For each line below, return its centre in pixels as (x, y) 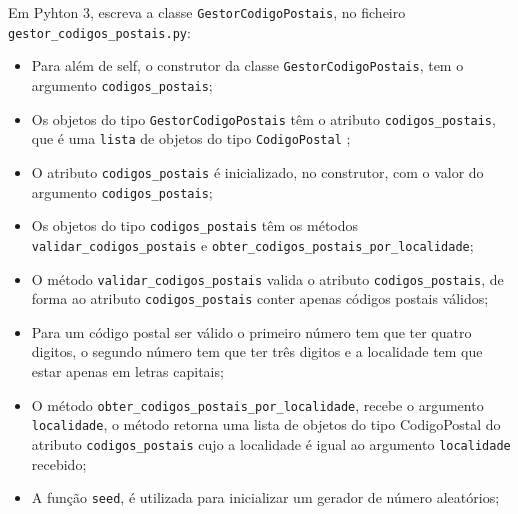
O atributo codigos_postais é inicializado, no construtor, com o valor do (257, 171)
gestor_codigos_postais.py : (99, 31)
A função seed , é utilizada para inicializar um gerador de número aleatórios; (265, 497)
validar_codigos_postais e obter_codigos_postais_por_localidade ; (252, 244)
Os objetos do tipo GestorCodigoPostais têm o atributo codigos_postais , (263, 118)
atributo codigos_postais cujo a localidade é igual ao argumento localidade (271, 443)
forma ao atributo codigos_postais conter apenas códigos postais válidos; (260, 298)
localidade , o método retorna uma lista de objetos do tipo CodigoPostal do (266, 424)
